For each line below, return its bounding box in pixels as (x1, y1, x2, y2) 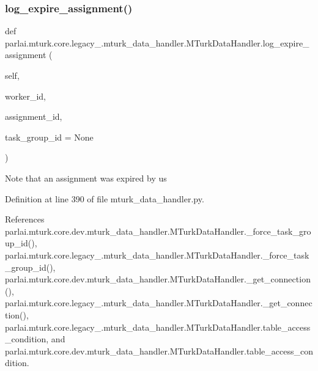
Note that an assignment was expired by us (5, 171, 167, 184)
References (5, 213, 45, 226)
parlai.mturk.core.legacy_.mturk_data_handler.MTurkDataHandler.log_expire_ (5, 36, 309, 49)
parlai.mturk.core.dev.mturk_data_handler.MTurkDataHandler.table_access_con (5, 344, 313, 357)
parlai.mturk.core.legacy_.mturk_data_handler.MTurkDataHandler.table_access (5, 320, 311, 333)
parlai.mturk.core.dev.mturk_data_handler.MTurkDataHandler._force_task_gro (5, 224, 311, 237)
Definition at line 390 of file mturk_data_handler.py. (5, 192, 204, 205)
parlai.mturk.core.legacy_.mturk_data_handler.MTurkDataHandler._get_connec (5, 296, 312, 309)
